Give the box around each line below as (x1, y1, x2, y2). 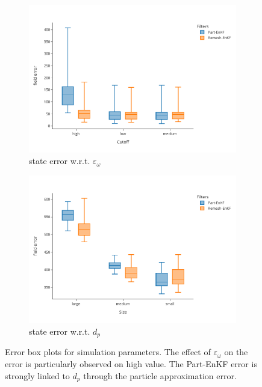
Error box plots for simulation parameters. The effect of (5, 346, 211, 358)
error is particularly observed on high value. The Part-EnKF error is (5, 357, 257, 370)
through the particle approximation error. (83, 369, 237, 382)
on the (224, 346, 248, 358)
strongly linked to (5, 369, 70, 382)
